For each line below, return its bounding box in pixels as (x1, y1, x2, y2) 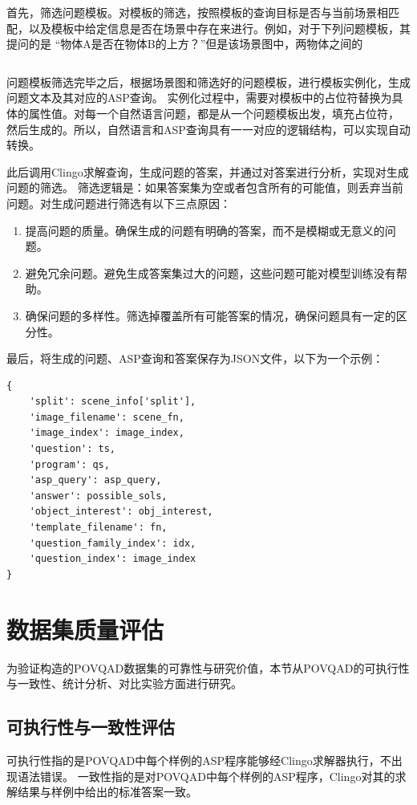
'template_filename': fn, (29, 522, 168, 534)
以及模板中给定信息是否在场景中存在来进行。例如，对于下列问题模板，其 (28, 19, 411, 36)
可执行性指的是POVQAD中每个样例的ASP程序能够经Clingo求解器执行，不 (6, 751, 391, 768)
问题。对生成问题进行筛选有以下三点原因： (6, 194, 231, 211)
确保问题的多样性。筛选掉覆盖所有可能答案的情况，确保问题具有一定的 (25, 307, 396, 323)
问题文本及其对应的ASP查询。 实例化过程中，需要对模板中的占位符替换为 (6, 89, 392, 106)
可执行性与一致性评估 (6, 714, 175, 739)
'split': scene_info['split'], (29, 396, 196, 408)
